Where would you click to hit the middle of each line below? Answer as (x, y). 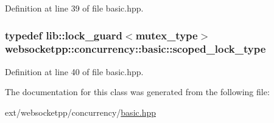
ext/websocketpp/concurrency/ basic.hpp (80, 112)
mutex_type (167, 35)
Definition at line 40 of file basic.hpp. (74, 71)
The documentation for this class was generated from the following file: (137, 92)
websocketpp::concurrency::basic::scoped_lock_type (135, 49)
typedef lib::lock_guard (64, 35)
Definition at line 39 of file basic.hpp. (74, 8)
